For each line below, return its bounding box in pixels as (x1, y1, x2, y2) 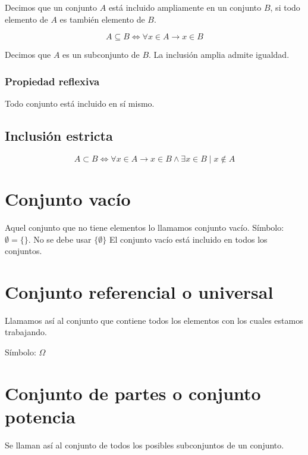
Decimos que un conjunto (5, 1, 98, 13)
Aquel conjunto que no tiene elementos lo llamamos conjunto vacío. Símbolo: (5, 221, 284, 233)
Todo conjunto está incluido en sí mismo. (5, 97, 155, 109)
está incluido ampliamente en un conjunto (108, 1, 262, 13)
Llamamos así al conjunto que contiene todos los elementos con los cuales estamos (5, 314, 303, 326)
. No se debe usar (28, 233, 92, 245)
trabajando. (5, 326, 47, 338)
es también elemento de (59, 13, 145, 25)
